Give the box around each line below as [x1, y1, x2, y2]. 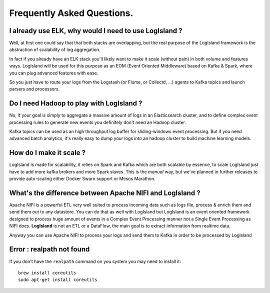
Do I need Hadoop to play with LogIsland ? [9, 99, 142, 107]
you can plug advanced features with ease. [9, 70, 98, 76]
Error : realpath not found [9, 245, 90, 253]
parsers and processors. [9, 86, 60, 92]
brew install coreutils [18, 270, 76, 275]
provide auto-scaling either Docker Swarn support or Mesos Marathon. [9, 175, 155, 182]
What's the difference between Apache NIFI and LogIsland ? [9, 188, 200, 197]
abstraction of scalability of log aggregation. [9, 46, 100, 52]
